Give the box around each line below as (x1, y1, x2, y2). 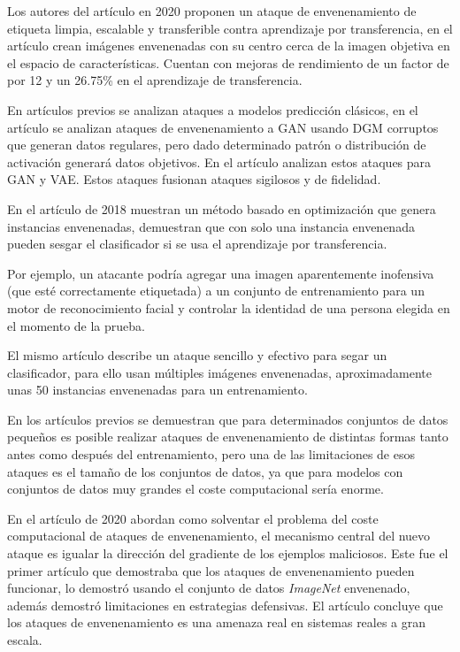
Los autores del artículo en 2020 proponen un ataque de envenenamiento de (7, 2, 417, 19)
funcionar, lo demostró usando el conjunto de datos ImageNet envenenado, (7, 579, 410, 597)
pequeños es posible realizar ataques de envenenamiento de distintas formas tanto (7, 427, 448, 446)
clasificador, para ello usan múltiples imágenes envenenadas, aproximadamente (7, 363, 432, 381)
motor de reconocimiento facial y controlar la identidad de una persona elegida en (7, 298, 450, 317)
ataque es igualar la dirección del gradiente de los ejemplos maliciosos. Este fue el (7, 544, 448, 563)
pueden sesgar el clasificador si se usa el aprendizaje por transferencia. (7, 234, 387, 253)
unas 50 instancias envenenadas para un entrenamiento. (7, 380, 308, 399)
